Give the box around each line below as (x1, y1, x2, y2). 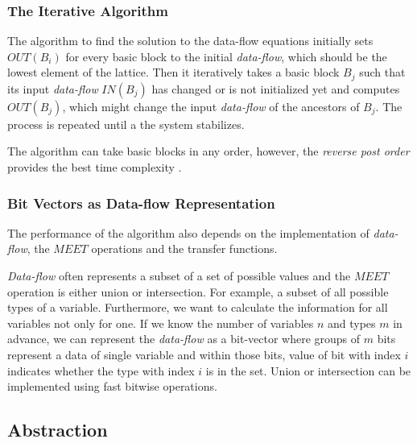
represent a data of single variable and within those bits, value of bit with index (7, 346, 401, 363)
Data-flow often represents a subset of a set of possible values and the (7, 267, 351, 284)
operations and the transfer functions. (91, 240, 278, 257)
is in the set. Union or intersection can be (205, 362, 411, 379)
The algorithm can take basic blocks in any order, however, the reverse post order (7, 143, 410, 159)
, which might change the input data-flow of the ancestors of (62, 97, 360, 114)
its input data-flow (7, 80, 98, 97)
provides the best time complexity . (7, 159, 182, 176)
